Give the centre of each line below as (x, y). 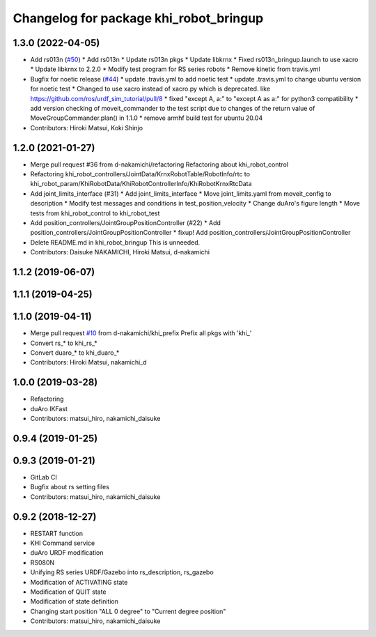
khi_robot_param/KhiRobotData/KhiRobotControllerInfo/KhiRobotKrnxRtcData (141, 184)
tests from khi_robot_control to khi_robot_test (95, 213)
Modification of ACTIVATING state (79, 582)
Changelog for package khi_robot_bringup (138, 18)
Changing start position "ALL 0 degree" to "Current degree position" (128, 611)
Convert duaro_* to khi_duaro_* (75, 353)
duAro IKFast (49, 408)
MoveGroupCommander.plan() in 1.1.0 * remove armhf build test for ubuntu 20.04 (147, 118)
